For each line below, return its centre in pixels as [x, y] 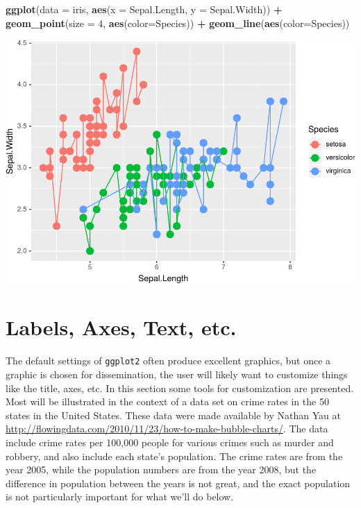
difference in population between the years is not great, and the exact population [178, 483]
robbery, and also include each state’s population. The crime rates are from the [174, 456]
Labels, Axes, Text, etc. [121, 327]
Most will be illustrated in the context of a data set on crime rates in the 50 [167, 401]
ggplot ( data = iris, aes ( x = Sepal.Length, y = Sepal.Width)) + [144, 9]
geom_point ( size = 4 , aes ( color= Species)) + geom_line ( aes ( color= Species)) [178, 23]
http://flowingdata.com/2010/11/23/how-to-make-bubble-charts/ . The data [167, 429]
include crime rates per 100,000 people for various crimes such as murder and [170, 442]
